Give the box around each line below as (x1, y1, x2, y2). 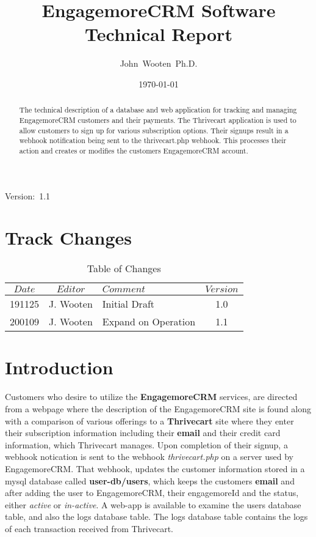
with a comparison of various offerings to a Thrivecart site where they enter (5, 414, 294, 427)
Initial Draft (102, 297, 154, 311)
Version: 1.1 (5, 189, 51, 202)
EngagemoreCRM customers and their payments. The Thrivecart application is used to (19, 114, 296, 125)
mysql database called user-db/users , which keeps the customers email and (5, 474, 295, 487)
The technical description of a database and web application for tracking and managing (19, 105, 297, 115)
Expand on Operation (102, 314, 196, 329)
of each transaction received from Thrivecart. (5, 522, 173, 535)
